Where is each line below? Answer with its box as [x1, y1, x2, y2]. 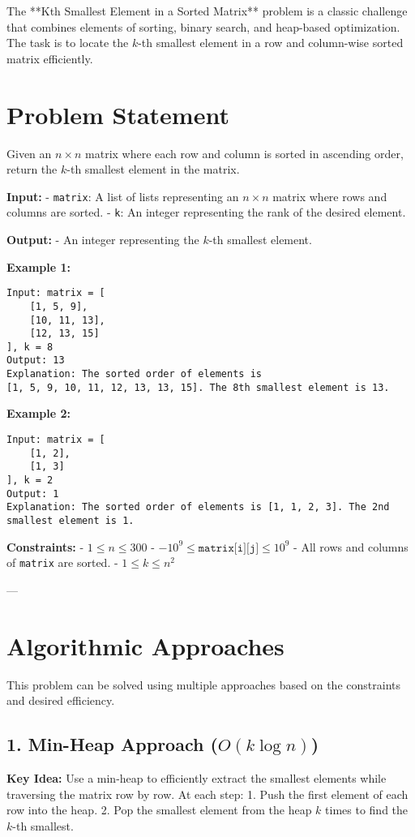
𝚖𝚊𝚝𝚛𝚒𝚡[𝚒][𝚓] [198, 542, 259, 554]
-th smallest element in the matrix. [66, 161, 240, 178]
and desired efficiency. [6, 692, 115, 709]
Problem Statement [6, 97, 229, 131]
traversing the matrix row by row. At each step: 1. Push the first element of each [6, 785, 409, 802]
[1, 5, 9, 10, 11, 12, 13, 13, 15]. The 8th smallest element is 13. [6, 381, 390, 393]
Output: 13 [6, 354, 65, 367]
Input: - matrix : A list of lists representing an [6, 187, 239, 204]
